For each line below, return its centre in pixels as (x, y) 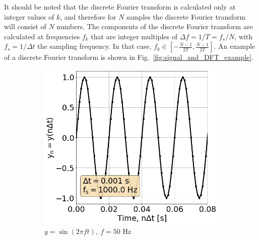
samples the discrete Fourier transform (186, 16)
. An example (235, 46)
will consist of (25, 26)
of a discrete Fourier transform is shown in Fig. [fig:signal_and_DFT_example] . (129, 57)
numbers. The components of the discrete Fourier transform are (155, 26)
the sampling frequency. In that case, (94, 46)
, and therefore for (88, 16)
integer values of (29, 16)
